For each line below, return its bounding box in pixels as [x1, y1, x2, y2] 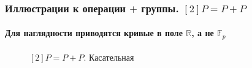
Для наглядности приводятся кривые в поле [5, 26, 183, 39]
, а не [191, 26, 214, 39]
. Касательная [83, 50, 134, 63]
